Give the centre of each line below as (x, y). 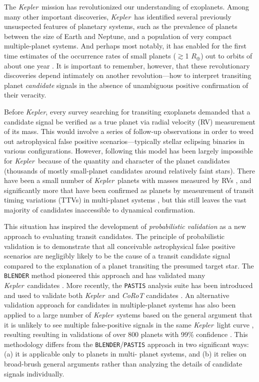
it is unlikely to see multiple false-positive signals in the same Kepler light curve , (129, 324)
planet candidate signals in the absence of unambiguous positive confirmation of (126, 85)
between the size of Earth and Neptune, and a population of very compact (118, 36)
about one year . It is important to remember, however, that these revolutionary (127, 65)
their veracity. (25, 95)
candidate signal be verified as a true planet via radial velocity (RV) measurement (130, 121)
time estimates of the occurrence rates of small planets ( (90, 55)
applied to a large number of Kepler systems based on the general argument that (128, 314)
